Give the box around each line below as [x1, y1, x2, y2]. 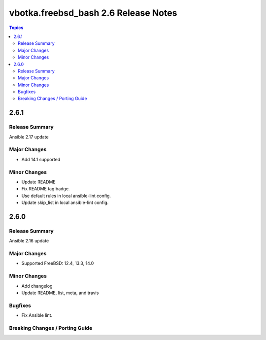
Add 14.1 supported [21, 156, 61, 162]
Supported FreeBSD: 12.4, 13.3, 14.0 [21, 260, 94, 266]
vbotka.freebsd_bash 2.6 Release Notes [9, 7, 177, 18]
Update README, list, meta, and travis [21, 290, 99, 296]
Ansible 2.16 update [9, 238, 49, 244]
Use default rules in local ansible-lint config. [21, 193, 111, 199]
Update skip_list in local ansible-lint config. [21, 200, 109, 205]
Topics [9, 25, 24, 31]
